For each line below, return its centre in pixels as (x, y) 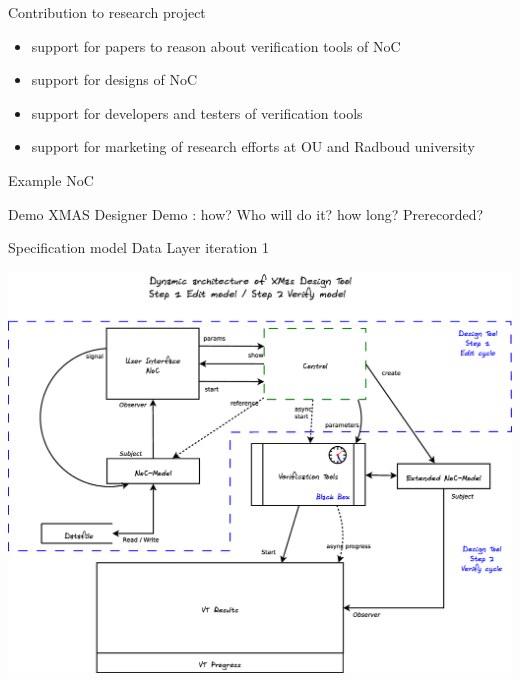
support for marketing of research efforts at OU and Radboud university (253, 146)
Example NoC (51, 179)
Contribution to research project (107, 12)
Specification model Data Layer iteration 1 (139, 247)
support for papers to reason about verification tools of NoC (216, 45)
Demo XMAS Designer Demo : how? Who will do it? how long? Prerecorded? (246, 213)
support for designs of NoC (114, 79)
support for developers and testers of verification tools (197, 112)
